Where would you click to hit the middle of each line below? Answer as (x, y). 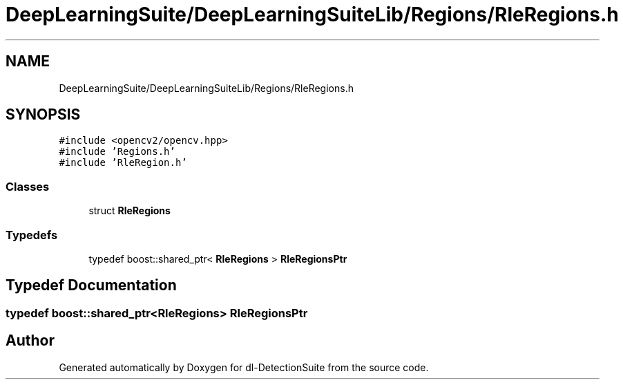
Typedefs (32, 235)
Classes (28, 186)
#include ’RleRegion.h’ (123, 163)
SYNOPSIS (43, 115)
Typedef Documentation (91, 285)
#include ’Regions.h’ (117, 152)
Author (30, 341)
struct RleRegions (130, 211)
